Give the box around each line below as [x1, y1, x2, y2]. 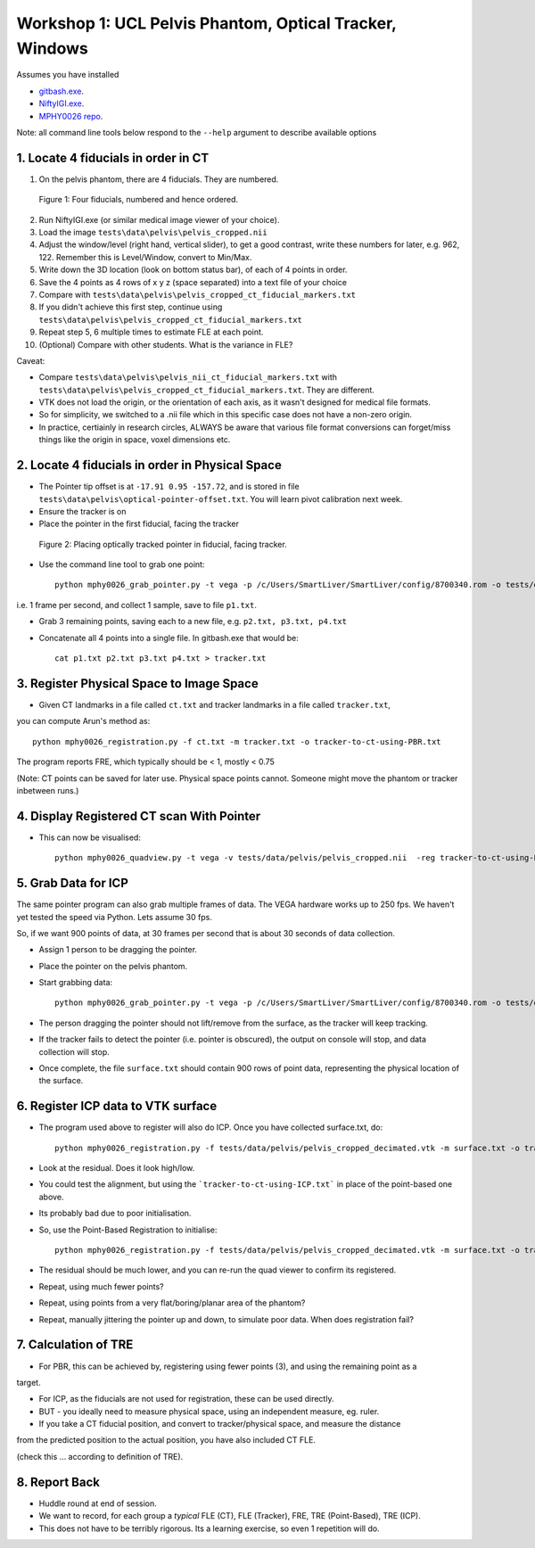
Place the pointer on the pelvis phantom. [38, 960, 188, 971]
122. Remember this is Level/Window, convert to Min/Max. [38, 251, 252, 262]
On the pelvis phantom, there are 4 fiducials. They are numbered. [38, 174, 279, 185]
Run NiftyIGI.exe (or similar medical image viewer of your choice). [38, 214, 280, 225]
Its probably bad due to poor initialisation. [38, 1208, 192, 1219]
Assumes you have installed [16, 70, 119, 80]
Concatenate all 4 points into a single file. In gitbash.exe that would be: [38, 632, 299, 643]
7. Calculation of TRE [16, 1338, 134, 1353]
